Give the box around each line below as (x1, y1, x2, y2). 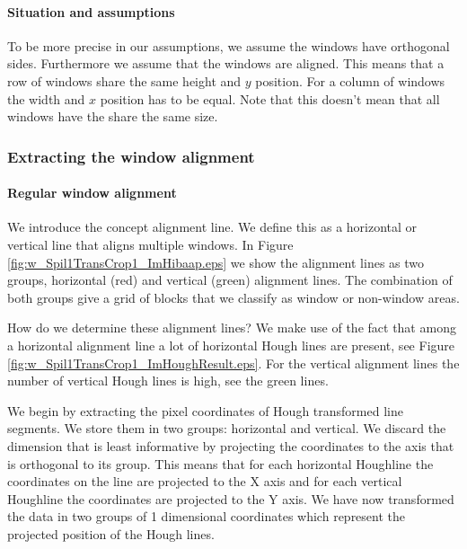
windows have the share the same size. (7, 107, 218, 126)
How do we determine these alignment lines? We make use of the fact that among (7, 318, 456, 337)
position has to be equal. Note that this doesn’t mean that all (100, 89, 440, 108)
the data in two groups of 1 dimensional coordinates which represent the (7, 507, 406, 526)
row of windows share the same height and (7, 71, 242, 90)
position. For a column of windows (255, 71, 445, 90)
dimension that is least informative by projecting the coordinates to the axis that (7, 436, 454, 455)
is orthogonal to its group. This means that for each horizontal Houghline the (7, 454, 434, 473)
